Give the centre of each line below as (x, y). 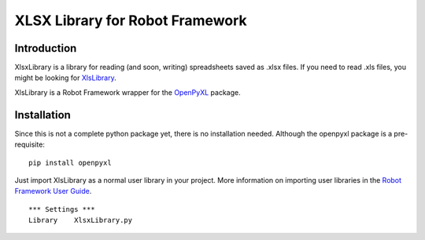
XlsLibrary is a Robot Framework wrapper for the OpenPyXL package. (128, 92)
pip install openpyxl (70, 162)
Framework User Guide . (53, 191)
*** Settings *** (62, 209)
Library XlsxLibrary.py (81, 220)
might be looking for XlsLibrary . (66, 78)
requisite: (30, 144)
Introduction (46, 48)
